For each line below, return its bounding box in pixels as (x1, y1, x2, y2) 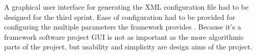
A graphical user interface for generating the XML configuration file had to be (4, 2, 249, 12)
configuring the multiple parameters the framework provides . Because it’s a (4, 21, 241, 32)
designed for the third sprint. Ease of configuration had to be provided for (4, 11, 236, 22)
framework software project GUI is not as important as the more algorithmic (4, 31, 244, 42)
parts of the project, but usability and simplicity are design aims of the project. (4, 41, 252, 52)
